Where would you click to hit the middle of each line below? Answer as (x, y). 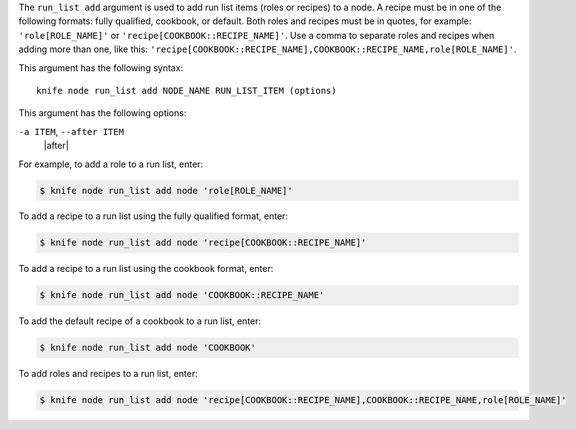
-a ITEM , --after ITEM (71, 131)
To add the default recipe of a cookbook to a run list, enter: (140, 321)
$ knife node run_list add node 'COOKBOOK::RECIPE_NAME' (182, 295)
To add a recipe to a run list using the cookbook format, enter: (146, 269)
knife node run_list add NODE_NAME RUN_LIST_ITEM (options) (186, 90)
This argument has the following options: (102, 113)
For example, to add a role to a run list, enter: (111, 164)
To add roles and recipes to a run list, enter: (108, 374)
